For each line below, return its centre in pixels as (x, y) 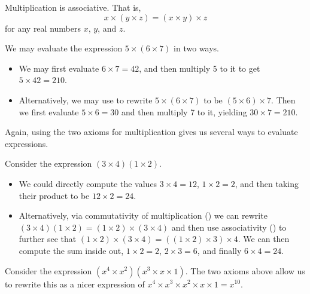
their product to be (54, 195)
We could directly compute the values (88, 183)
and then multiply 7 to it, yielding (184, 111)
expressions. (27, 143)
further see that (48, 239)
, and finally (219, 250)
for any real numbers (43, 28)
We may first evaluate (59, 68)
